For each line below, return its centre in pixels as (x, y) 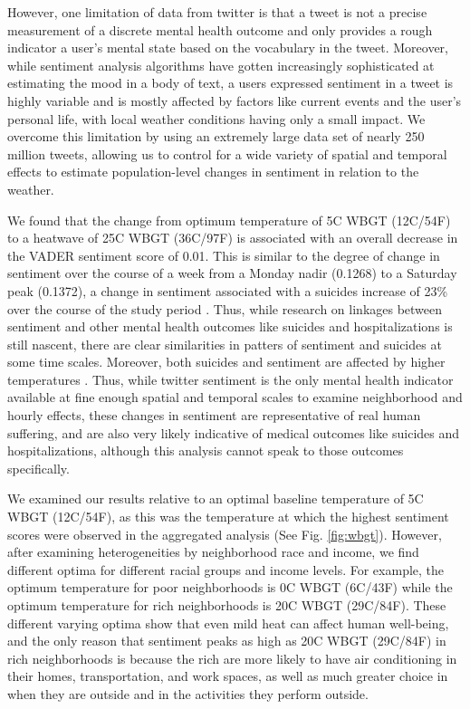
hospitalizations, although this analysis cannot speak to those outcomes (206, 450)
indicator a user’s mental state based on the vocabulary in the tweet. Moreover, (228, 48)
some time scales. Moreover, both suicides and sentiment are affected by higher (226, 362)
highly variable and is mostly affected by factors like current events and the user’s (235, 100)
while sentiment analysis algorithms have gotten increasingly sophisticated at (221, 65)
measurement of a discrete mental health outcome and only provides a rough (220, 29)
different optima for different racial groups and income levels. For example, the (226, 569)
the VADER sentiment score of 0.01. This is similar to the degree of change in (224, 255)
